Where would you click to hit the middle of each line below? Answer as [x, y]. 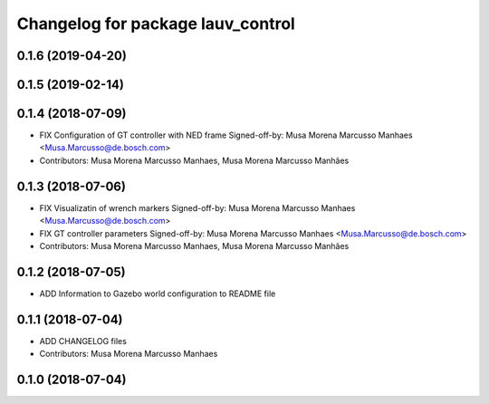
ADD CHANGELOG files [83, 341]
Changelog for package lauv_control [156, 24]
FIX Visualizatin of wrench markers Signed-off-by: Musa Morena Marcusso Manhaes [197, 207]
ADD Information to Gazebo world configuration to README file [158, 293]
